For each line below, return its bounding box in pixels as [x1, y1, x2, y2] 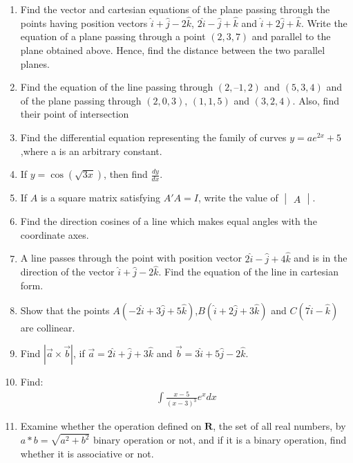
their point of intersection [20, 107, 129, 121]
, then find [104, 167, 148, 181]
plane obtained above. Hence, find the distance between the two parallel [20, 43, 325, 57]
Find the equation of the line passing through [20, 80, 213, 94]
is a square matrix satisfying [40, 190, 161, 205]
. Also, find [292, 93, 339, 107]
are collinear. [20, 320, 75, 334]
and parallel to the [251, 29, 331, 44]
